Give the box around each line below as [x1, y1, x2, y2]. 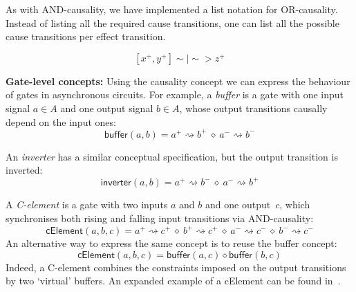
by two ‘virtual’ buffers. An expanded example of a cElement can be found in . [6, 273, 341, 288]
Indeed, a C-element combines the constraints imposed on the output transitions [6, 259, 346, 274]
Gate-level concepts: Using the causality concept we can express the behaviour [6, 73, 350, 88]
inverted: [6, 163, 43, 177]
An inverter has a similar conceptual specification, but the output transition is [6, 149, 338, 163]
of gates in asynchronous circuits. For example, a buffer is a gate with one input [6, 87, 344, 102]
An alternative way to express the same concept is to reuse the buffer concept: [6, 236, 337, 250]
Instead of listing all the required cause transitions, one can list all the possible [6, 15, 339, 30]
